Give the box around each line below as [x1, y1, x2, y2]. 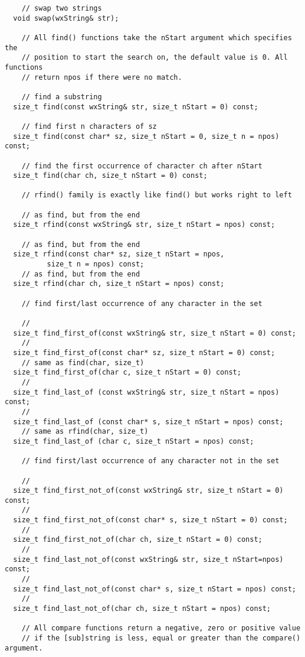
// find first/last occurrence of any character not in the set [21, 457, 280, 466]
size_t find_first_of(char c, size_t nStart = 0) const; [13, 368, 241, 377]
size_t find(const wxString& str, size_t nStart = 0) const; [13, 102, 258, 111]
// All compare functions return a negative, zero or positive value [21, 624, 301, 633]
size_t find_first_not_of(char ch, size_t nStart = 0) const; [13, 535, 263, 544]
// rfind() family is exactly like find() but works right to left [21, 191, 292, 200]
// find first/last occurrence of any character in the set [21, 299, 263, 308]
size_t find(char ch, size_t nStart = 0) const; [13, 171, 208, 180]
